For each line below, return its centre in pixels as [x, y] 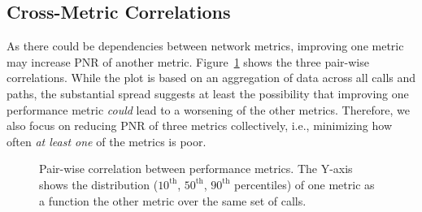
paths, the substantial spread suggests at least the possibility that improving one [208, 93]
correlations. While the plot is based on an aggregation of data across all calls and [211, 78]
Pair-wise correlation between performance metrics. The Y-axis [196, 169]
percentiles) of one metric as [305, 184]
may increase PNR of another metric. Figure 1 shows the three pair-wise [188, 61]
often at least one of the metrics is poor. [107, 141]
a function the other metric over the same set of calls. [173, 200]
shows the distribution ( [99, 184]
